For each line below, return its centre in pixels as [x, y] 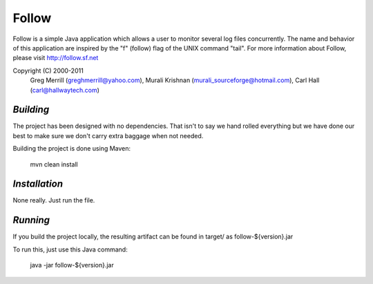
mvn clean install [54, 164]
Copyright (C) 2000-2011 [48, 70]
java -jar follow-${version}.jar [72, 265]
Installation [38, 184]
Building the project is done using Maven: [72, 149]
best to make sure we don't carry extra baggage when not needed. [108, 135]
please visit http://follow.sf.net [56, 58]
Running [31, 220]
